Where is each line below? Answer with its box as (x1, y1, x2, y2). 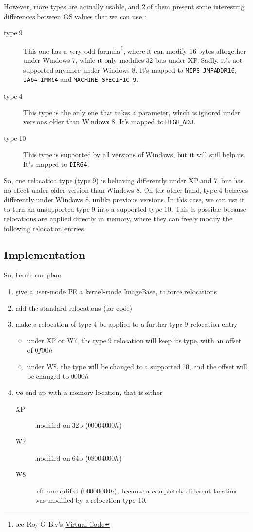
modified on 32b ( (35, 420, 88, 430)
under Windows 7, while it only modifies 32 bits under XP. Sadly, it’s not (23, 55, 243, 65)
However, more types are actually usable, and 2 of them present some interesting (4, 1, 245, 11)
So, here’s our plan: (4, 270, 62, 280)
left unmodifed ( (35, 485, 83, 495)
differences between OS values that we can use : (4, 11, 147, 21)
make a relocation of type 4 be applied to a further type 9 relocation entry (15, 319, 238, 329)
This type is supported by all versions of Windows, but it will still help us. (23, 149, 246, 159)
